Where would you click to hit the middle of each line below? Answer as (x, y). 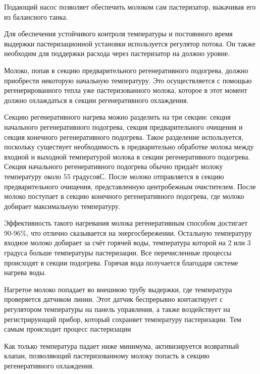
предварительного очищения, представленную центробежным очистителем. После (130, 186)
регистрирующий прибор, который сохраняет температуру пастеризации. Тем (123, 319)
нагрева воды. (25, 272)
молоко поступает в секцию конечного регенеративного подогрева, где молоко (124, 196)
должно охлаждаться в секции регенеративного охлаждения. (96, 100)
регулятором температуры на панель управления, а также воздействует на (117, 309)
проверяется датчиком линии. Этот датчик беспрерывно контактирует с (114, 299)
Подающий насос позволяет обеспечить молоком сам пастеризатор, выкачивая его (130, 7)
